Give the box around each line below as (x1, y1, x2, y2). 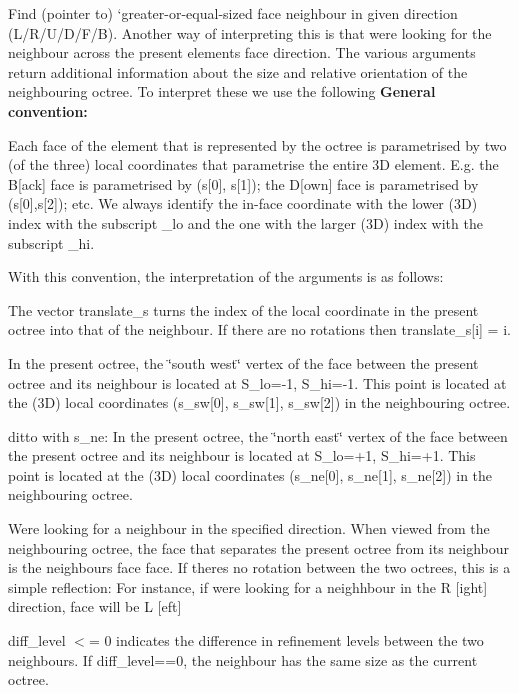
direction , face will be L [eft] (8, 596, 182, 617)
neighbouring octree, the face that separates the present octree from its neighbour (8, 537, 510, 558)
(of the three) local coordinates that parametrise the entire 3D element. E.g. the (8, 154, 499, 175)
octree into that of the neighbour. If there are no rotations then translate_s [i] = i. (8, 319, 511, 340)
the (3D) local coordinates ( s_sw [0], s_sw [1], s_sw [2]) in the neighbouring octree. (8, 392, 511, 413)
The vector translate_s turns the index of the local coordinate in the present (8, 299, 479, 320)
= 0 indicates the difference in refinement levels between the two (88, 630, 484, 651)
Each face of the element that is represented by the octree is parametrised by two (8, 134, 507, 155)
